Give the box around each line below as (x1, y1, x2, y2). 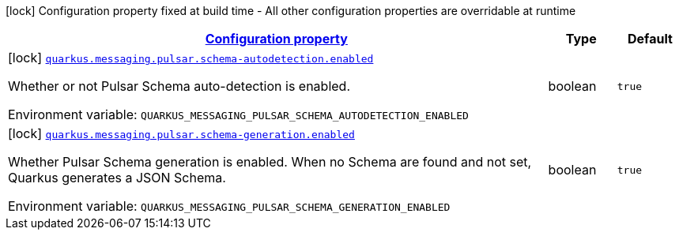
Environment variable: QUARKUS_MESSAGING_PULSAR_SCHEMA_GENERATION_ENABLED (8, 198, 451, 214)
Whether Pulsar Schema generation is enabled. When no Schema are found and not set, (8, 154, 532, 170)
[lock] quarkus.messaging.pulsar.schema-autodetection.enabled (8, 50, 374, 66)
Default (627, 31, 673, 47)
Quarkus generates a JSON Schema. (8, 170, 226, 185)
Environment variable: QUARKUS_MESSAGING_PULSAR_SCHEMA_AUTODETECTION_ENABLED (8, 107, 469, 122)
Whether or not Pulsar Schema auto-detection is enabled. (8, 78, 350, 94)
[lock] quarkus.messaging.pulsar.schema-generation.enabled (8, 125, 355, 141)
